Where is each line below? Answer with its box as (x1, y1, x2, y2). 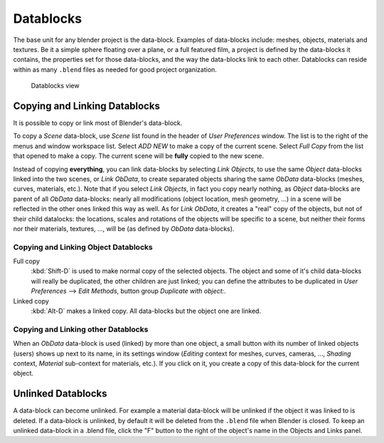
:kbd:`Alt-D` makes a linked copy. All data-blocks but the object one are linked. (31, 306, 262, 316)
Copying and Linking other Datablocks (13, 324, 149, 334)
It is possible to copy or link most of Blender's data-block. (13, 119, 183, 127)
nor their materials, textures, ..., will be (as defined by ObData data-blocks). (13, 224, 235, 233)
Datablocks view (31, 82, 80, 90)
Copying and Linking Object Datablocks (13, 242, 153, 252)
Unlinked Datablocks (13, 388, 107, 400)
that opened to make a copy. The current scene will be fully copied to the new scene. (13, 151, 265, 160)
